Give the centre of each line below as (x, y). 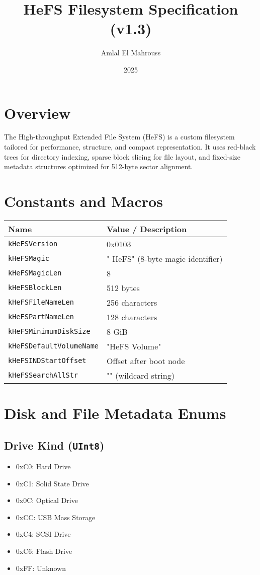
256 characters (132, 302)
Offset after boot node (146, 361)
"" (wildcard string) (141, 375)
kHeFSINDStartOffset (47, 361)
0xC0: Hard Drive (43, 466)
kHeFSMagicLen (35, 273)
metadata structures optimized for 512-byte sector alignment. (99, 166)
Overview (37, 113)
